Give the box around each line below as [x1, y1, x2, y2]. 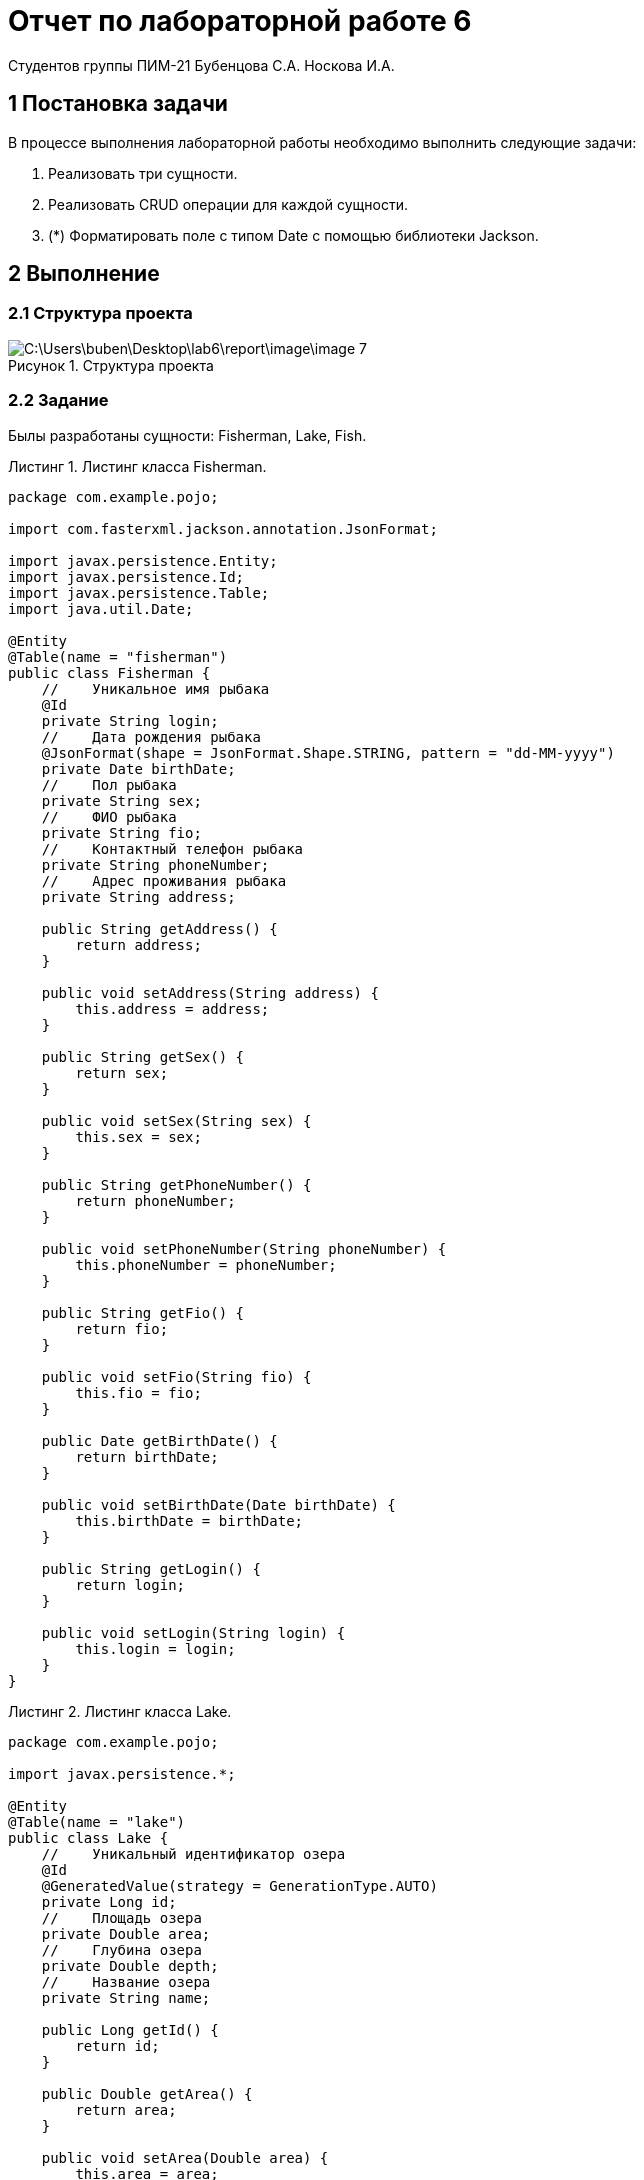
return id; [75, 2037, 160, 2054]
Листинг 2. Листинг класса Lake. [8, 1702, 232, 1720]
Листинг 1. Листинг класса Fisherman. [8, 457, 267, 475]
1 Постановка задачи [8, 91, 228, 117]
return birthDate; [75, 1448, 219, 1465]
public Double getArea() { [41, 2085, 253, 2102]
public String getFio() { [41, 1304, 245, 1321]
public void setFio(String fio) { [41, 1368, 312, 1385]
